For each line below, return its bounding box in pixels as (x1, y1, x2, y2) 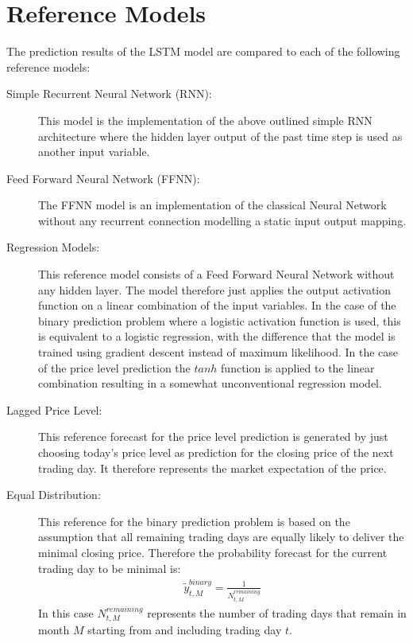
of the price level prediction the (38, 359, 191, 376)
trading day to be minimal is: (38, 559, 181, 576)
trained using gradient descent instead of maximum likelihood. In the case (38, 344, 399, 360)
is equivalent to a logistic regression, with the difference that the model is (38, 328, 396, 345)
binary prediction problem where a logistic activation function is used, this (38, 312, 401, 329)
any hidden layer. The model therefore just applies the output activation (38, 281, 392, 298)
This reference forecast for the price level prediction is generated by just (38, 428, 388, 445)
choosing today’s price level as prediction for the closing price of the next (38, 444, 394, 460)
